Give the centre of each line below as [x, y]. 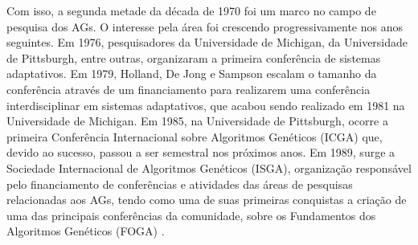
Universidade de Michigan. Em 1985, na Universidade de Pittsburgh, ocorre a [197, 121]
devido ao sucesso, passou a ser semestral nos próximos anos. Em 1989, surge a [201, 152]
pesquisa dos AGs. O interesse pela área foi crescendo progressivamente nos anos [205, 26]
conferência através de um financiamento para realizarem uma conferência [189, 89]
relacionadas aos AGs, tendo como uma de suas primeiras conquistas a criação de [207, 200]
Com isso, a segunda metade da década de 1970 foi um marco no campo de [191, 10]
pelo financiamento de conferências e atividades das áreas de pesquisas [180, 184]
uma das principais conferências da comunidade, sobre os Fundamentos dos [191, 215]
